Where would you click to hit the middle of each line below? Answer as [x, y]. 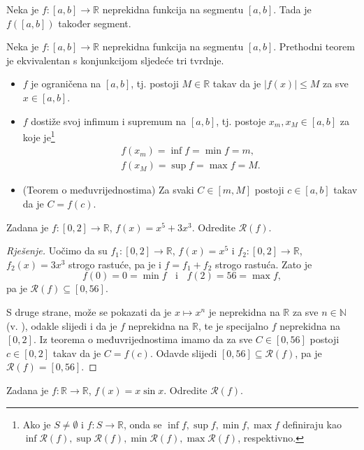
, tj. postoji [155, 84]
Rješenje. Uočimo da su [57, 251]
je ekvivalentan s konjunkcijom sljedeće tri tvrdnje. [115, 60]
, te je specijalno [234, 325]
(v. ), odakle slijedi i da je [62, 325]
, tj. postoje [241, 121]
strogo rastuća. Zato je [264, 264]
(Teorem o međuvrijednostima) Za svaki [108, 190]
